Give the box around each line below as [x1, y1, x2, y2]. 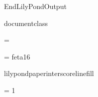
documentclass [4, 17, 48, 28]
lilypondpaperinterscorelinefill [4, 68, 94, 78]
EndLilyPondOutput [4, 1, 67, 11]
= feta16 [4, 51, 30, 61]
